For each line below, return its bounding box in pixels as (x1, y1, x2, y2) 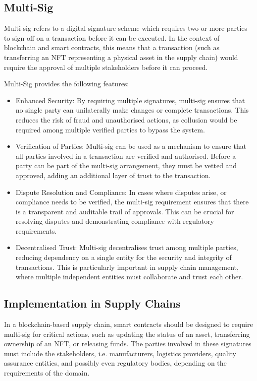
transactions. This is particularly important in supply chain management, (15, 261, 239, 272)
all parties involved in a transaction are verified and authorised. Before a (15, 150, 236, 161)
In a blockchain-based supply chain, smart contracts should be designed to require (4, 319, 253, 329)
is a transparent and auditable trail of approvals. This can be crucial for (15, 206, 234, 216)
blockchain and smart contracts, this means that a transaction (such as (4, 42, 220, 53)
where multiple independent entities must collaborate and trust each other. (15, 271, 243, 282)
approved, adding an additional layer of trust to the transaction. (15, 170, 211, 180)
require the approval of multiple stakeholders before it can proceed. (4, 62, 208, 72)
